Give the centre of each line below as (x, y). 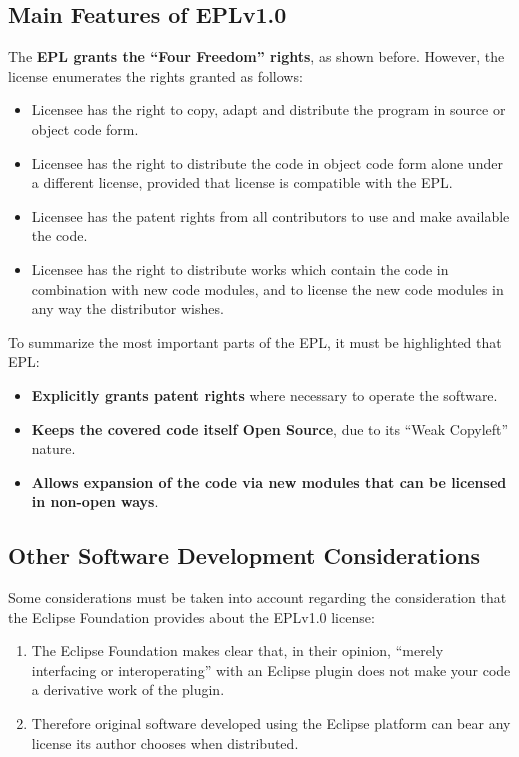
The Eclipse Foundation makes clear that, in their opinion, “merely (237, 650)
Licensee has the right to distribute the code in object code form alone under (267, 162)
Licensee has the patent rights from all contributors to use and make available (270, 215)
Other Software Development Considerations (244, 555)
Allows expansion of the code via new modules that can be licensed (269, 481)
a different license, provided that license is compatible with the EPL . (242, 182)
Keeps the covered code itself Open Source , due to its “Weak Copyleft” (270, 428)
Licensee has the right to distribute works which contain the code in (240, 268)
